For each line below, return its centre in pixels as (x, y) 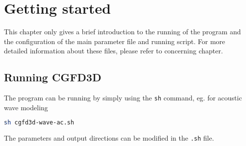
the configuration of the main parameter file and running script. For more (115, 41)
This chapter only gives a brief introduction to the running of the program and (123, 32)
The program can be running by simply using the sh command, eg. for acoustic (123, 98)
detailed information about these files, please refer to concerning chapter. (113, 51)
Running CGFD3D (53, 77)
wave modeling (26, 107)
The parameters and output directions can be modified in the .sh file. (109, 138)
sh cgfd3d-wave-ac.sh (39, 123)
